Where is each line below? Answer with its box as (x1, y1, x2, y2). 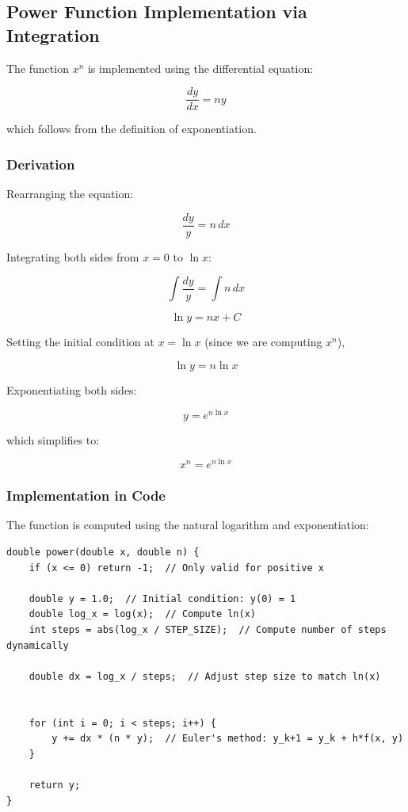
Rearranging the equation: (6, 185, 134, 202)
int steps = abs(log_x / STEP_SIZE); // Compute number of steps (29, 624, 387, 636)
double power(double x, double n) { (6, 547, 200, 558)
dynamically (6, 639, 69, 651)
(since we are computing (204, 334, 322, 350)
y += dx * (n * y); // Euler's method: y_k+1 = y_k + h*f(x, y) (51, 733, 404, 745)
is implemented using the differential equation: (87, 59, 314, 76)
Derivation (6, 154, 75, 173)
